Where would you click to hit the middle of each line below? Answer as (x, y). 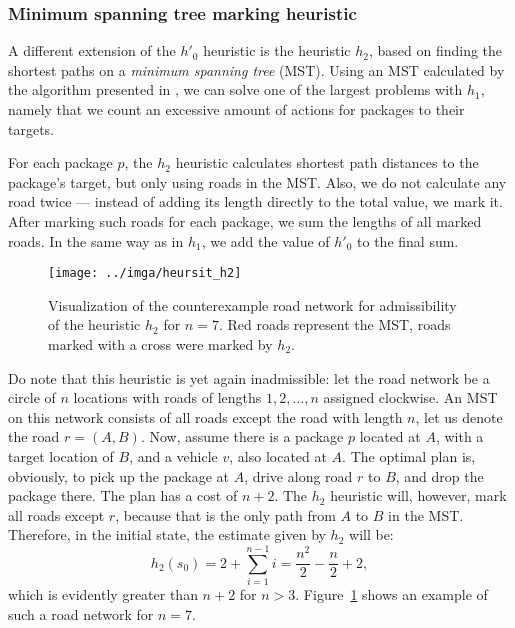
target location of (61, 455)
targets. (31, 128)
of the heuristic (94, 324)
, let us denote (459, 416)
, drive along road (298, 475)
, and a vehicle (173, 455)
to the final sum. (408, 240)
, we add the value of (265, 240)
